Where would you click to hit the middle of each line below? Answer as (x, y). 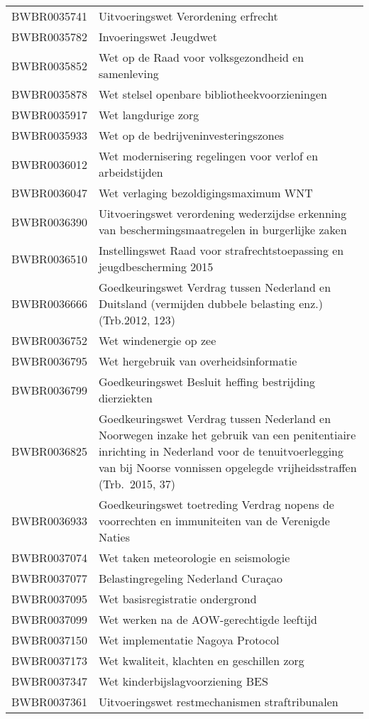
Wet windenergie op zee (157, 340)
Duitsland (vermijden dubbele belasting (197, 303)
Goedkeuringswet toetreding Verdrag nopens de (216, 504)
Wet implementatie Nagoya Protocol (189, 640)
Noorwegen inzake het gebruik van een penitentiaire (227, 435)
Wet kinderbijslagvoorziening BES (183, 681)
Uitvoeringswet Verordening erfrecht (188, 16)
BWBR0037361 (49, 702)
